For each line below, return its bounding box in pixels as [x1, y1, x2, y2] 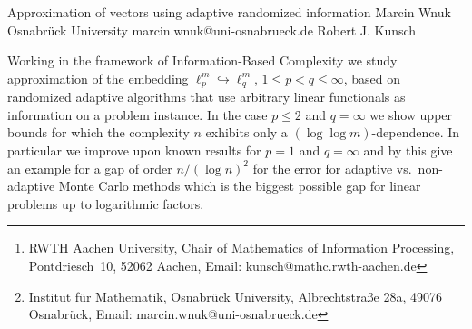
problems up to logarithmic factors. [7, 194, 204, 213]
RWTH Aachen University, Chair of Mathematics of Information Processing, [28, 238, 455, 257]
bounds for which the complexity [7, 123, 190, 142]
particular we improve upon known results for [7, 141, 261, 160]
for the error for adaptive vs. [252, 158, 412, 177]
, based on [343, 68, 401, 87]
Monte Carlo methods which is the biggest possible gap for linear [58, 176, 421, 195]
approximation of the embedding [7, 68, 189, 87]
